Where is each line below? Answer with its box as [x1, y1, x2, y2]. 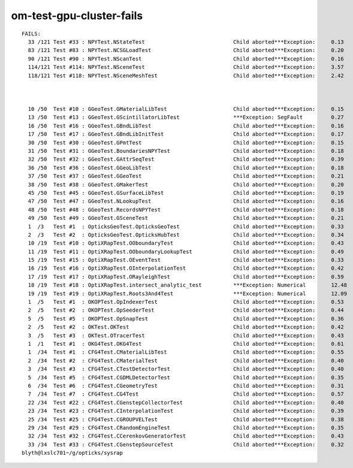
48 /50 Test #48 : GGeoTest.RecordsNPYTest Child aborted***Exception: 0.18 [28, 206, 344, 213]
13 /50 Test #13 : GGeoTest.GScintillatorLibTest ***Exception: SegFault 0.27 [28, 114, 344, 121]
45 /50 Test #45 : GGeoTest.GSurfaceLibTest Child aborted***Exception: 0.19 [28, 189, 344, 196]
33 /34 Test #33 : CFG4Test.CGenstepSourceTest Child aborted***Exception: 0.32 [28, 441, 344, 448]
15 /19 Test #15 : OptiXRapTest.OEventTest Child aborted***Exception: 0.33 [28, 256, 344, 264]
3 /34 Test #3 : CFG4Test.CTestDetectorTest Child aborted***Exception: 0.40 [28, 366, 344, 373]
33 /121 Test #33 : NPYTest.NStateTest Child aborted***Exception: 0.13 [28, 38, 344, 45]
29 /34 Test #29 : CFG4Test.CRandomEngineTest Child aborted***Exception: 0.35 [28, 424, 344, 431]
